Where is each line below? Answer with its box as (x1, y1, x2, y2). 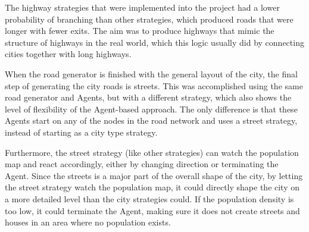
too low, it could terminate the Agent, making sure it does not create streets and (5, 204, 300, 217)
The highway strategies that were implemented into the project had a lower (5, 1, 280, 13)
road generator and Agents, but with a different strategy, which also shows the (5, 91, 292, 104)
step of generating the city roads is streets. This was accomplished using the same (5, 79, 303, 92)
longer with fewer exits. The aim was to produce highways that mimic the (5, 24, 274, 37)
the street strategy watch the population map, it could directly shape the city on (5, 181, 300, 193)
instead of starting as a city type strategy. (5, 126, 158, 138)
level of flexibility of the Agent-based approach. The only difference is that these (5, 102, 298, 115)
